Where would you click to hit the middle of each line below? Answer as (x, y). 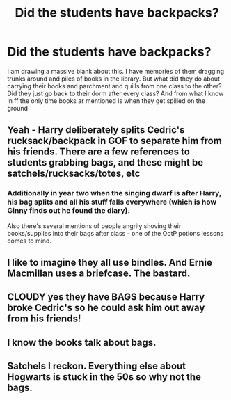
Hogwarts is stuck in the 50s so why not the (104, 377)
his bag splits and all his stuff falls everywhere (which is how (112, 202)
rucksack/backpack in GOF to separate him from (115, 141)
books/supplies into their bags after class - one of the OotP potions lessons (115, 233)
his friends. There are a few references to (98, 152)
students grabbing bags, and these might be (105, 162)
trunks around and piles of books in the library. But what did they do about (114, 79)
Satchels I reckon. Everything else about (97, 366)
